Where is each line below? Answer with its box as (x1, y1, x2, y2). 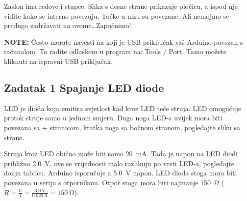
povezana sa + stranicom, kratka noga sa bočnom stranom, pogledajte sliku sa (4, 122, 241, 132)
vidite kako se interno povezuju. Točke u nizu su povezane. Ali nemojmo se (4, 10, 229, 21)
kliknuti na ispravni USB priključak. (4, 56, 113, 66)
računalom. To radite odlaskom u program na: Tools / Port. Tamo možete (4, 46, 226, 57)
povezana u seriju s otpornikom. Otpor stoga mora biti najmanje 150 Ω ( (4, 177, 224, 187)
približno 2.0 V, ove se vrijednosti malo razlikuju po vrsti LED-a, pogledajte (4, 158, 235, 168)
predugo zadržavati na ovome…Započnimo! (4, 20, 131, 30)
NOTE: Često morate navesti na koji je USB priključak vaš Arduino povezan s (4, 36, 243, 47)
